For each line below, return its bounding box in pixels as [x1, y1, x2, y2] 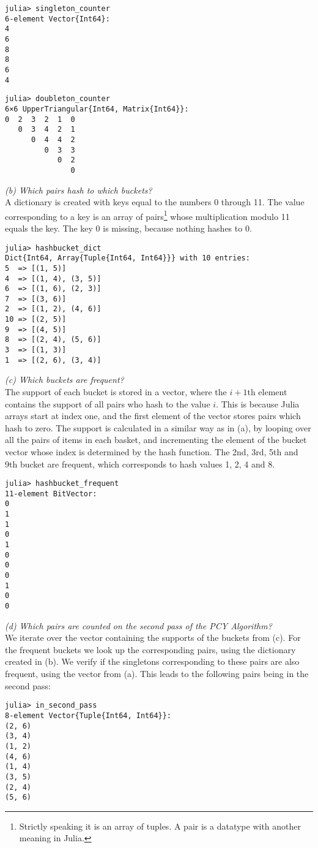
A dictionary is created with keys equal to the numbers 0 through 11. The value [5, 195, 305, 208]
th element [247, 385, 287, 398]
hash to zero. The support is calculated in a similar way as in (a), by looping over [5, 421, 311, 434]
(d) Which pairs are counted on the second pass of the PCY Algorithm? [5, 619, 272, 632]
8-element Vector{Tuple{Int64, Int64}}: [5, 711, 172, 720]
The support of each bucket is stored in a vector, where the [5, 385, 227, 398]
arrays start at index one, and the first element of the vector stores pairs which [5, 409, 301, 422]
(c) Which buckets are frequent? [5, 373, 124, 386]
